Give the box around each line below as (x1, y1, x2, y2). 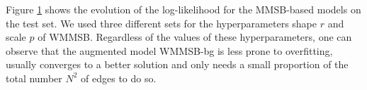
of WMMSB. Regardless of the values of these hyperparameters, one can (38, 30, 352, 44)
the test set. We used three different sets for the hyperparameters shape (6, 15, 317, 30)
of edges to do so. (81, 70, 157, 85)
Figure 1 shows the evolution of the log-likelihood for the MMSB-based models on (6, 2, 361, 16)
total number (6, 70, 62, 85)
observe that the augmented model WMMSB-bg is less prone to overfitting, (6, 43, 333, 58)
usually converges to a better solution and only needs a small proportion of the (6, 57, 349, 72)
